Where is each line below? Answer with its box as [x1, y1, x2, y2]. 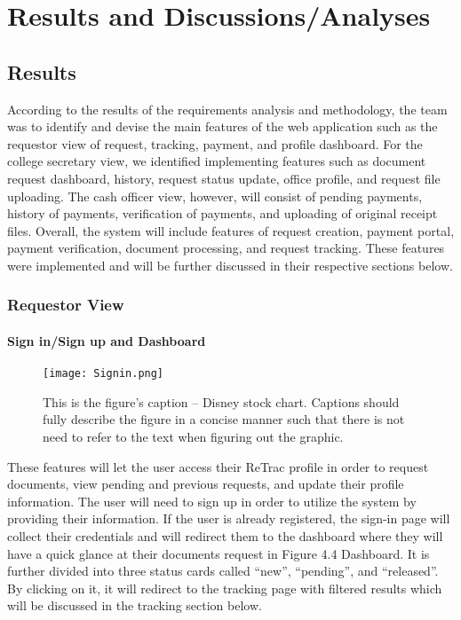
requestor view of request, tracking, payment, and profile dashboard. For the [7, 134, 423, 153]
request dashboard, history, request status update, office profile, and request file [7, 169, 441, 187]
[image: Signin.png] [43, 367, 164, 381]
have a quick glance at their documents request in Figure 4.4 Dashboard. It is [7, 544, 430, 562]
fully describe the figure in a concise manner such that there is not [43, 410, 405, 428]
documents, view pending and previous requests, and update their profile [7, 475, 404, 493]
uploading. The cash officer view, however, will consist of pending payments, [7, 186, 423, 205]
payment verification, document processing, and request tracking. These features [7, 239, 445, 257]
